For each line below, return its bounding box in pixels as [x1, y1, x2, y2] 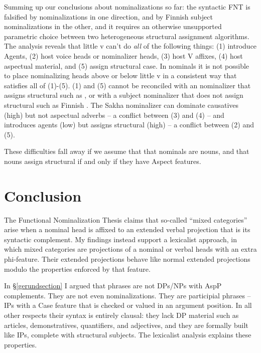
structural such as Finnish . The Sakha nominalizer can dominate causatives [4, 99, 239, 110]
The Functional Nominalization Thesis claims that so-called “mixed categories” [4, 214, 247, 225]
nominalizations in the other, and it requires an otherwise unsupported [4, 21, 222, 32]
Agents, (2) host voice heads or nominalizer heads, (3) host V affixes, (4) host [4, 50, 243, 61]
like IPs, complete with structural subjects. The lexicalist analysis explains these [4, 329, 251, 340]
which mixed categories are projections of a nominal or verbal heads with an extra [4, 244, 257, 254]
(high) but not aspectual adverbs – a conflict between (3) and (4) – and [4, 109, 224, 120]
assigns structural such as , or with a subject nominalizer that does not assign [4, 90, 243, 100]
